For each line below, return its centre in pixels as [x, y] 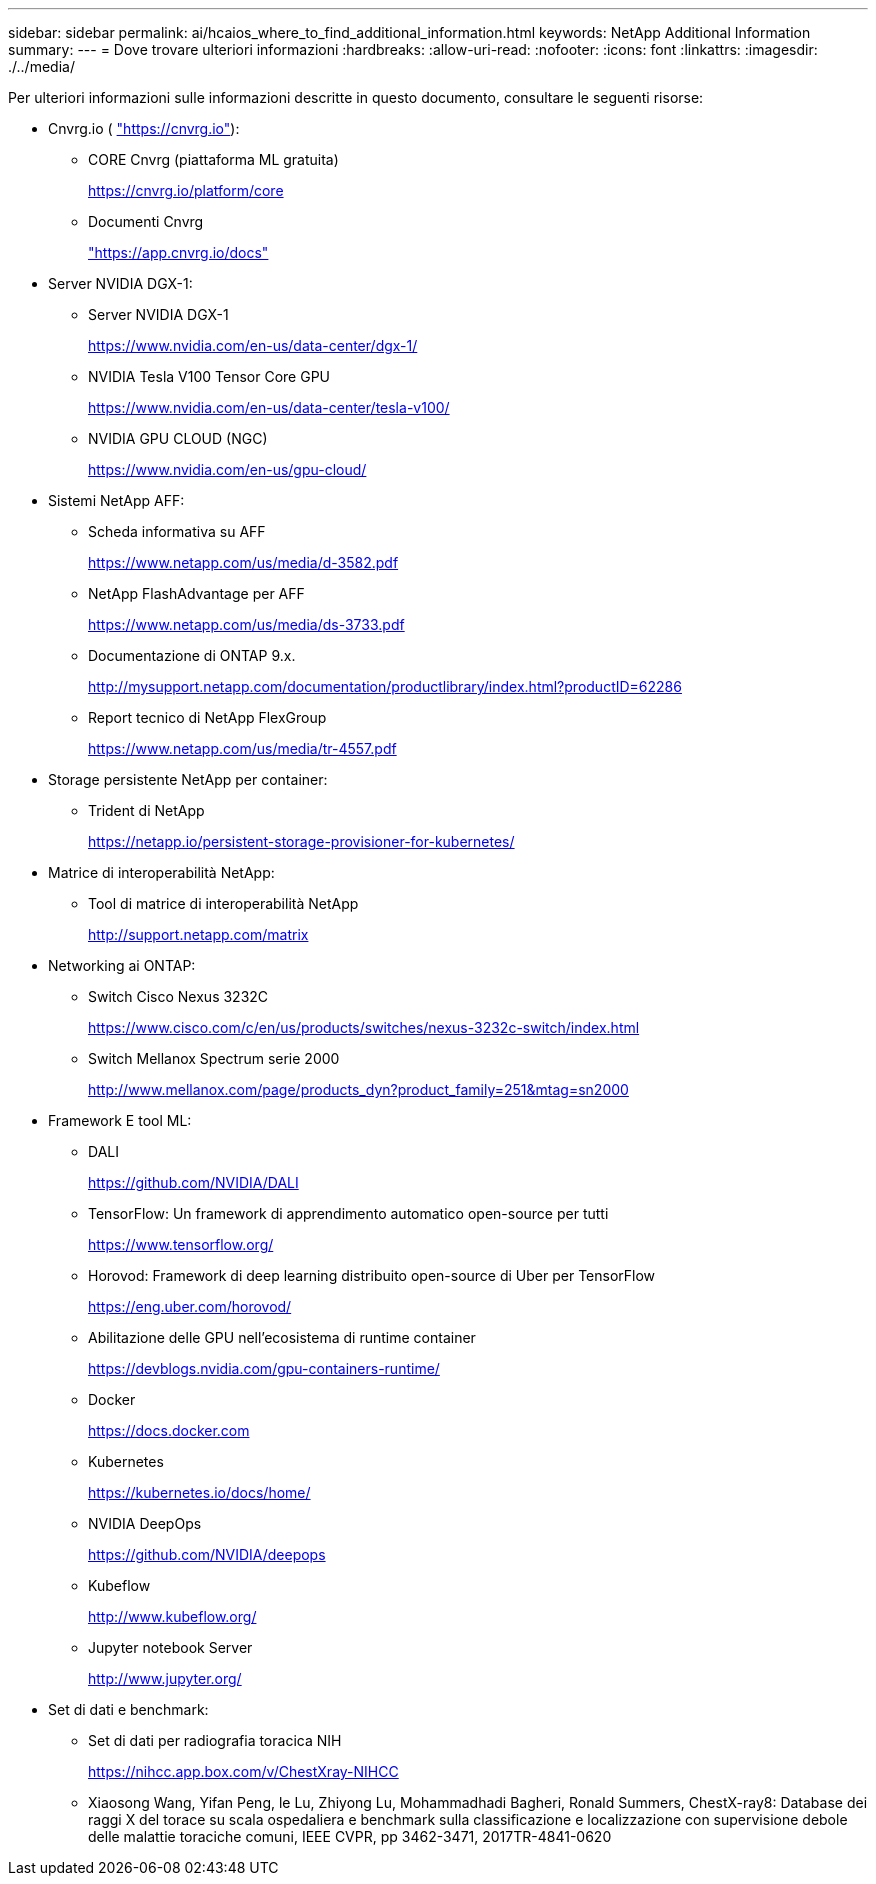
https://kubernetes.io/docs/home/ [199, 1492]
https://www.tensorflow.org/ [181, 1244]
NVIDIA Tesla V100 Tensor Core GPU [209, 376]
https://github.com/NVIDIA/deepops [207, 1554]
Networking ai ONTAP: [122, 965]
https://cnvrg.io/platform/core [186, 190]
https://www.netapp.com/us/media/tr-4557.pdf [242, 748]
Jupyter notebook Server [170, 1647]
